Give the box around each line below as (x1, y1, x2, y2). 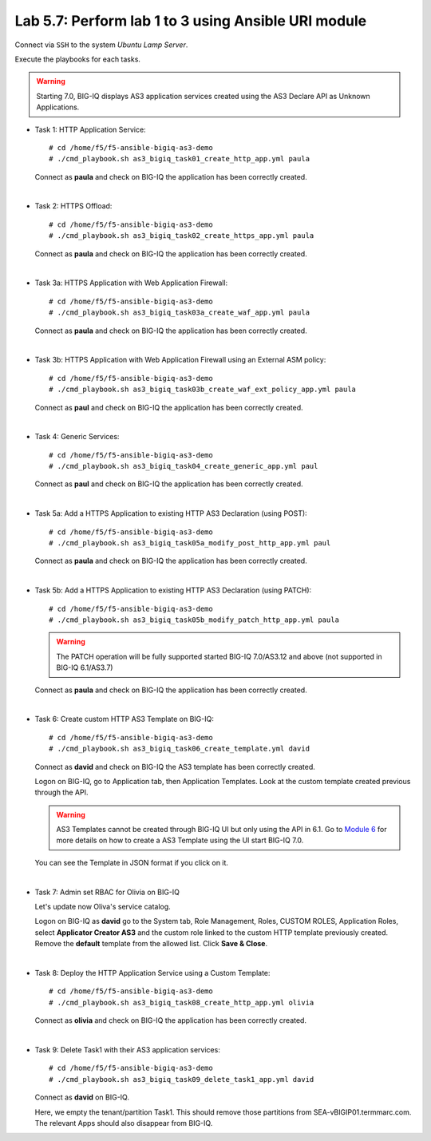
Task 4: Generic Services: (34, 432, 120, 442)
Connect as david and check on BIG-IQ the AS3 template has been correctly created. (34, 762, 315, 771)
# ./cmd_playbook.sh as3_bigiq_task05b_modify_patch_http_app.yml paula (49, 616, 339, 624)
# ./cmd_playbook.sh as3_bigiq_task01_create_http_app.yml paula (49, 154, 310, 164)
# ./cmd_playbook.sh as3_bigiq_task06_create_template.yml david (49, 744, 310, 754)
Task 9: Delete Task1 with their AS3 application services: (34, 1044, 221, 1054)
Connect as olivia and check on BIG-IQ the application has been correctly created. (34, 1016, 307, 1025)
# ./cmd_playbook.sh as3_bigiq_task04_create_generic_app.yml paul (49, 462, 318, 471)
